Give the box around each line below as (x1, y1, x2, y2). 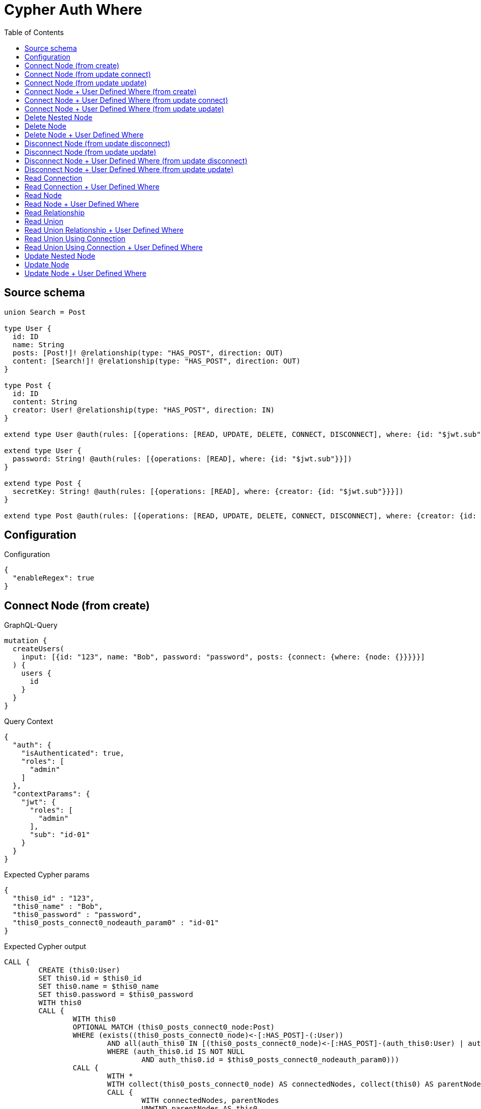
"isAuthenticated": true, (21, 749, 125, 758)
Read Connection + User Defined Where (24, 182, 159, 191)
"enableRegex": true (12, 574, 95, 583)
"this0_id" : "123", (12, 894, 95, 903)
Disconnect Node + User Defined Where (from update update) (24, 164, 234, 174)
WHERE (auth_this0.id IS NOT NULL (107, 1047, 245, 1056)
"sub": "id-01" (30, 830, 90, 839)
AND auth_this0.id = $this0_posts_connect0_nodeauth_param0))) (141, 1056, 399, 1064)
